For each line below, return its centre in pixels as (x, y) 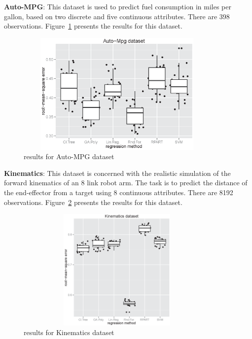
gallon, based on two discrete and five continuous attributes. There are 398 (117, 16)
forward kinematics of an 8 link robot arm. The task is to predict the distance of (126, 183)
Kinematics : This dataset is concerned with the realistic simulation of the (117, 173)
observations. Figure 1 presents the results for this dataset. (93, 26)
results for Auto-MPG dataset (69, 156)
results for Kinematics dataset (69, 332)
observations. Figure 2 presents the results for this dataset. (93, 202)
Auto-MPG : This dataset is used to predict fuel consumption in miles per (118, 6)
